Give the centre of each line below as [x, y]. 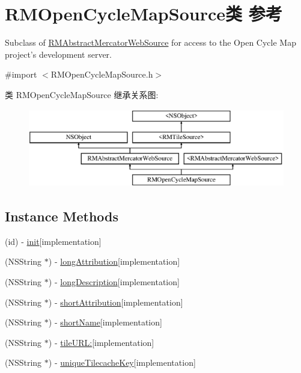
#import [21, 74]
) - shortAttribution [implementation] [116, 302]
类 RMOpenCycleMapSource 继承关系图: [82, 94]
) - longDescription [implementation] [114, 281]
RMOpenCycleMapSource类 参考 [144, 14]
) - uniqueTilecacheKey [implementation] [122, 362]
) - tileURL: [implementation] [101, 342]
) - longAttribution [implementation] [114, 261]
